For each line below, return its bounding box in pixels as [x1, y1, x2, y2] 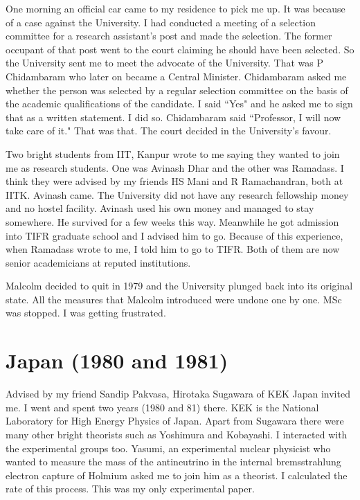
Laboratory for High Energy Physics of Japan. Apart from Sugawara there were [6, 413, 344, 428]
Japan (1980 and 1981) [6, 346, 228, 375]
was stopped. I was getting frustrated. [6, 305, 166, 320]
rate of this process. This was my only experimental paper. [6, 481, 255, 496]
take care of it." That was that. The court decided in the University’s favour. [6, 123, 332, 138]
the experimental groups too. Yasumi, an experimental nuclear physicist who [6, 440, 331, 455]
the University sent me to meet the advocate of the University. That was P [6, 55, 324, 70]
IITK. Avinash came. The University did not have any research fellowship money [6, 187, 349, 202]
